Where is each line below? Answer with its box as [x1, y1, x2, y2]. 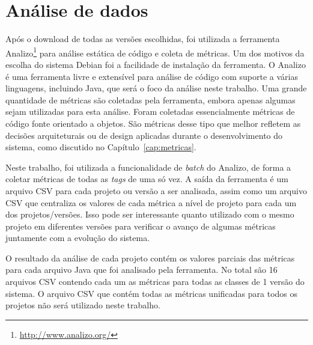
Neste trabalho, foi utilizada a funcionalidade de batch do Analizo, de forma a [5, 160, 291, 173]
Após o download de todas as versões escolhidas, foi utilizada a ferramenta [5, 32, 280, 45]
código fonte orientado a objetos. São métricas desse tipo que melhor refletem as [5, 117, 301, 129]
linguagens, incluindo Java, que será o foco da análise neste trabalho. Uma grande [5, 82, 307, 94]
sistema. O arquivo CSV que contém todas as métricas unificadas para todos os [5, 287, 298, 299]
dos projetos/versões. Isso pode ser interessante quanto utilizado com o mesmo [5, 208, 294, 221]
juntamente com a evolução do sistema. [5, 231, 150, 244]
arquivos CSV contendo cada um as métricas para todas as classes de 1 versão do [5, 275, 305, 288]
